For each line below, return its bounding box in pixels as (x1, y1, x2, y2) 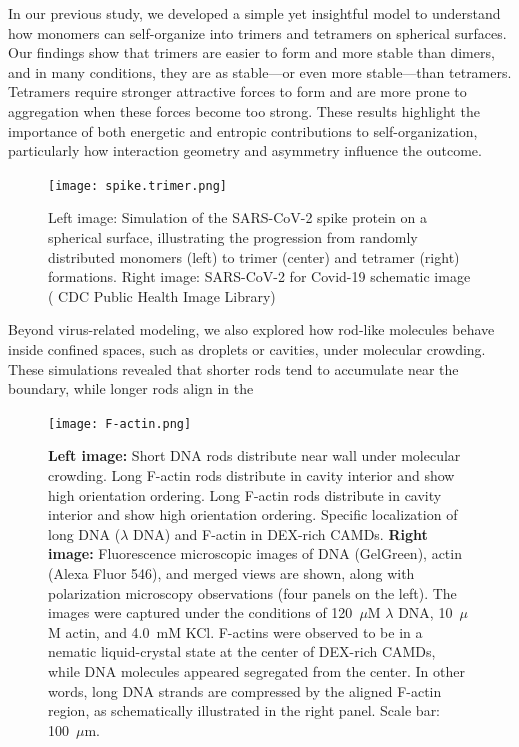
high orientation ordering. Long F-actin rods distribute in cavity (48, 484, 442, 505)
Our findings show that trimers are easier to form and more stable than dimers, (8, 42, 495, 63)
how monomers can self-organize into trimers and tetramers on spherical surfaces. (8, 22, 507, 43)
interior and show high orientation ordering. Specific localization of (48, 504, 458, 525)
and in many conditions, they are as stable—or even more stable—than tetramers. (8, 61, 512, 82)
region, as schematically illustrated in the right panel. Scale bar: (48, 700, 441, 721)
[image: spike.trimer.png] (48, 178, 227, 193)
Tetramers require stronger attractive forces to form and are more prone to (8, 81, 467, 102)
